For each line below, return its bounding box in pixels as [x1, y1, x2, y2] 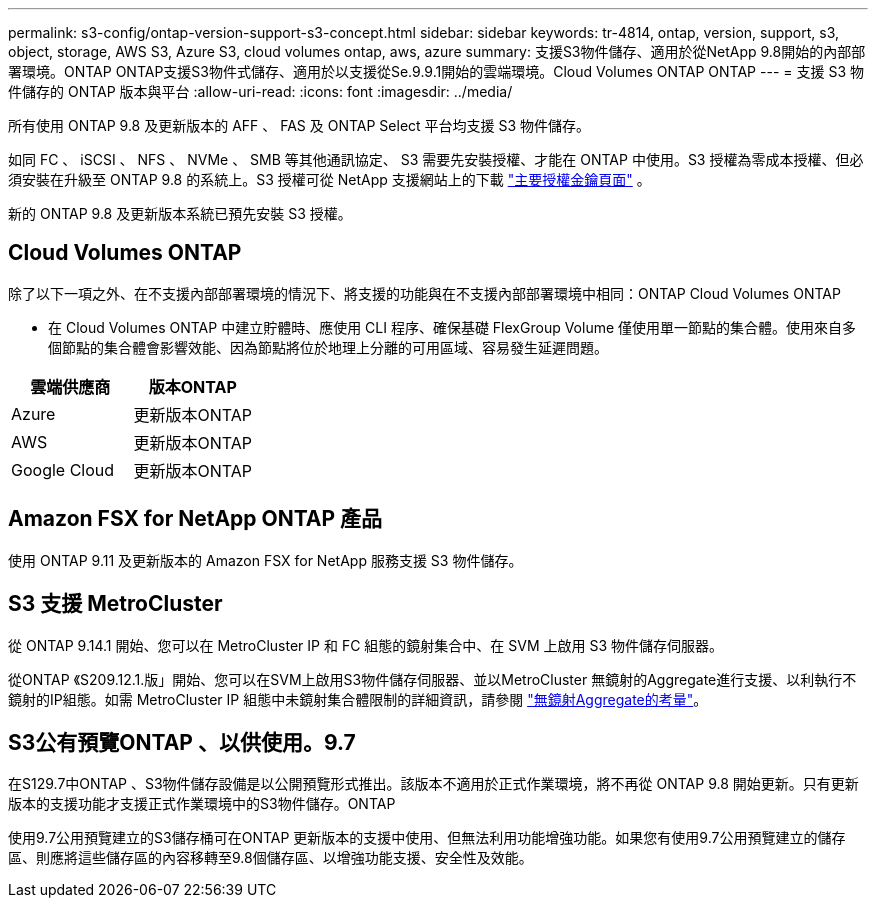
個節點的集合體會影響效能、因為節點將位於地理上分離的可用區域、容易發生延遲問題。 [48, 338, 608, 356]
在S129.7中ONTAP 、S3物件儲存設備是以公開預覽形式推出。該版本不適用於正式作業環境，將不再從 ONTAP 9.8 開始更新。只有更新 [8, 775, 859, 793]
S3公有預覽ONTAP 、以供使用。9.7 [8, 729, 356, 755]
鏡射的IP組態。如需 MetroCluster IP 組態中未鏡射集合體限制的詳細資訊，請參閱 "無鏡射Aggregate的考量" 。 [8, 690, 708, 708]
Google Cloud [11, 459, 115, 480]
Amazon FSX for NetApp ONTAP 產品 [8, 506, 383, 532]
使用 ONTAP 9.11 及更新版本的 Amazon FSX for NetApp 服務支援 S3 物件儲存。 [8, 551, 523, 569]
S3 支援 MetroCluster [8, 591, 223, 617]
